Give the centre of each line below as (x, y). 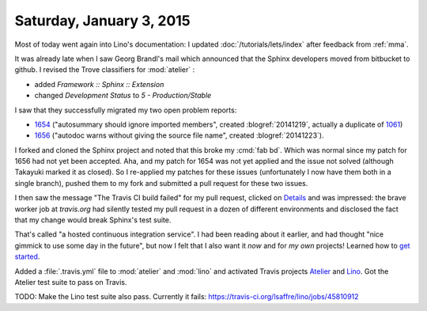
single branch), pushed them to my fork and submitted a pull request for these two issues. (161, 183)
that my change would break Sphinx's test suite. (93, 220)
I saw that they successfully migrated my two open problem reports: (126, 110)
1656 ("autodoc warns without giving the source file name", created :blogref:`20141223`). (179, 135)
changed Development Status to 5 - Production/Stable (123, 96)
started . (27, 256)
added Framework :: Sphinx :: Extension (99, 84)
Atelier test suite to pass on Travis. (71, 282)
